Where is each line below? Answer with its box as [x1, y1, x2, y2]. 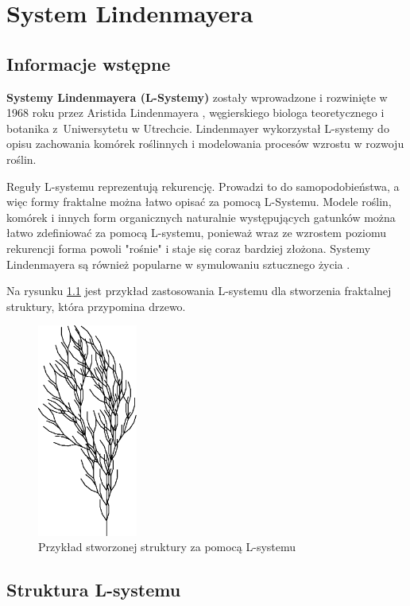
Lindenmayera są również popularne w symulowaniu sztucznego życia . [6, 255, 350, 272]
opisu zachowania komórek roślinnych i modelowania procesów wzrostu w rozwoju [6, 135, 404, 152]
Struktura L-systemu [6, 577, 181, 602]
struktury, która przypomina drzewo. [6, 297, 186, 314]
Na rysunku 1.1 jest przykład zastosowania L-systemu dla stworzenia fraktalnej [6, 282, 392, 299]
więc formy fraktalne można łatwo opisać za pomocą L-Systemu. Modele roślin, [6, 193, 392, 210]
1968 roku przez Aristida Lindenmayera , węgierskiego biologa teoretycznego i [6, 104, 385, 121]
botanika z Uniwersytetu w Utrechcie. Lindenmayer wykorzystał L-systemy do [6, 119, 389, 136]
